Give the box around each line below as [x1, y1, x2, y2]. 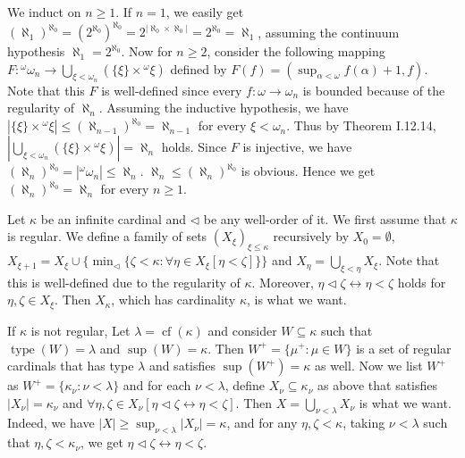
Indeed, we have [7, 413, 95, 432]
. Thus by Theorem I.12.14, [286, 116, 436, 135]
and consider [207, 321, 277, 339]
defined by [170, 59, 227, 78]
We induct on [7, 3, 81, 21]
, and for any [226, 413, 298, 432]
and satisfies [148, 356, 216, 375]
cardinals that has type [7, 356, 134, 375]
